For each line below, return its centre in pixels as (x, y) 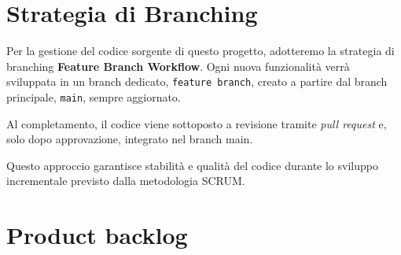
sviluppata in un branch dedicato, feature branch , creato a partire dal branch (197, 81)
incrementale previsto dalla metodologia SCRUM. (126, 181)
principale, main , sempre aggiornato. (94, 96)
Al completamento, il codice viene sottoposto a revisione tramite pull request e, (197, 123)
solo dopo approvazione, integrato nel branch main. (130, 139)
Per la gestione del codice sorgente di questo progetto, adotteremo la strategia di (200, 51)
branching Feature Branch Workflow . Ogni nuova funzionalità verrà (178, 66)
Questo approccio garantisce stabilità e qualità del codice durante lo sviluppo (192, 165)
